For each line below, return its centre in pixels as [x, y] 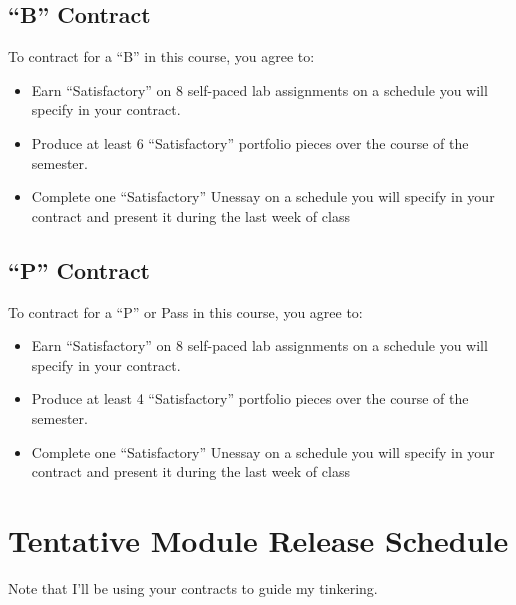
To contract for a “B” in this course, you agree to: [161, 56]
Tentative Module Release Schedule [258, 539]
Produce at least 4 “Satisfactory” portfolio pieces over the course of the [250, 398]
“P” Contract [79, 269]
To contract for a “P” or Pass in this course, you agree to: [185, 311]
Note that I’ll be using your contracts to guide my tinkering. [193, 587]
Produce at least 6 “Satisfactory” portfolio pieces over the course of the [250, 142]
